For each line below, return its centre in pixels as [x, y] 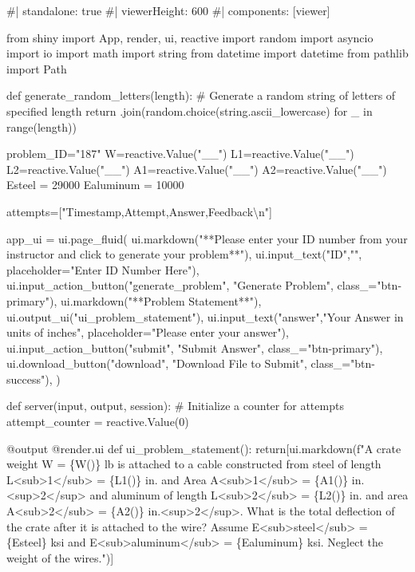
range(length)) [41, 126]
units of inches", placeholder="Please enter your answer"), [148, 332]
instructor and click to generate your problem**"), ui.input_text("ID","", [184, 254]
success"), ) [34, 379]
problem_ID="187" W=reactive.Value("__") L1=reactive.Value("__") [180, 154]
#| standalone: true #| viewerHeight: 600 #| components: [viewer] [168, 10]
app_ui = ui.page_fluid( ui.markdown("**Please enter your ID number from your [207, 238]
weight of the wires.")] [60, 557]
